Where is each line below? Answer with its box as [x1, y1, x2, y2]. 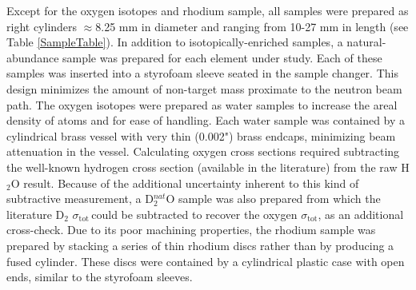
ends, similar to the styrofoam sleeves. [6, 268, 193, 285]
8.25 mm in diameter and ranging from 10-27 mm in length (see [95, 18, 409, 34]
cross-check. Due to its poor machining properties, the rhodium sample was [6, 221, 376, 238]
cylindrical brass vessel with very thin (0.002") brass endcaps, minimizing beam [6, 127, 396, 144]
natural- [346, 34, 386, 50]
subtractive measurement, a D [6, 190, 154, 207]
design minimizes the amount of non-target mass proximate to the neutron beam [6, 80, 402, 97]
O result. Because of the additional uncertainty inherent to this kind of [10, 174, 359, 191]
